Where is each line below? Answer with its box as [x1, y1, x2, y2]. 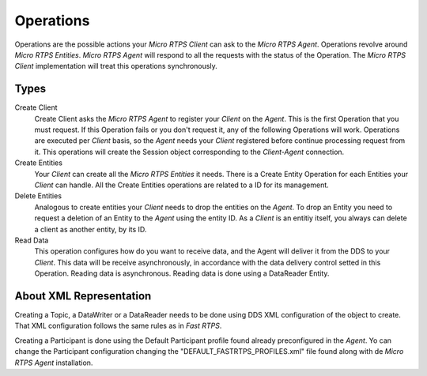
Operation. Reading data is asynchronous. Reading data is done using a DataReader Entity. [34, 269, 330, 278]
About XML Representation [14, 289, 152, 303]
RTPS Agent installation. [14, 358, 93, 367]
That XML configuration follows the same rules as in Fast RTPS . [14, 321, 222, 331]
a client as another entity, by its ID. [34, 224, 147, 234]
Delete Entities [14, 191, 62, 201]
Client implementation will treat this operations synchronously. [14, 62, 217, 71]
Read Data [14, 235, 49, 245]
